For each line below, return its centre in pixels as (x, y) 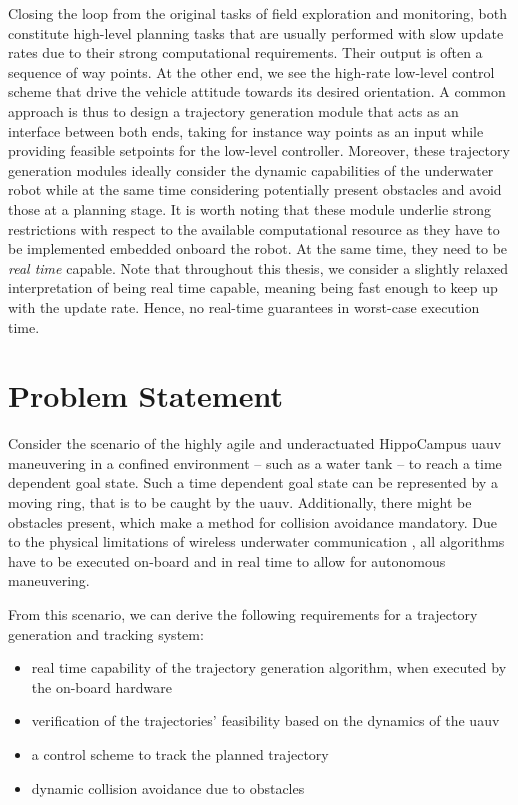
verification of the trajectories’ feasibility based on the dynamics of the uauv (265, 720)
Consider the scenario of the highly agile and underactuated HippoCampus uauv (255, 443)
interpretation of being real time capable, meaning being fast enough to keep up (253, 287)
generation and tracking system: (106, 633)
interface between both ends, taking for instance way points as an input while (246, 130)
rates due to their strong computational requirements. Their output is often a (245, 52)
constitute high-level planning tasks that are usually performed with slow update (256, 32)
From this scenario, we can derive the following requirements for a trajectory (243, 613)
